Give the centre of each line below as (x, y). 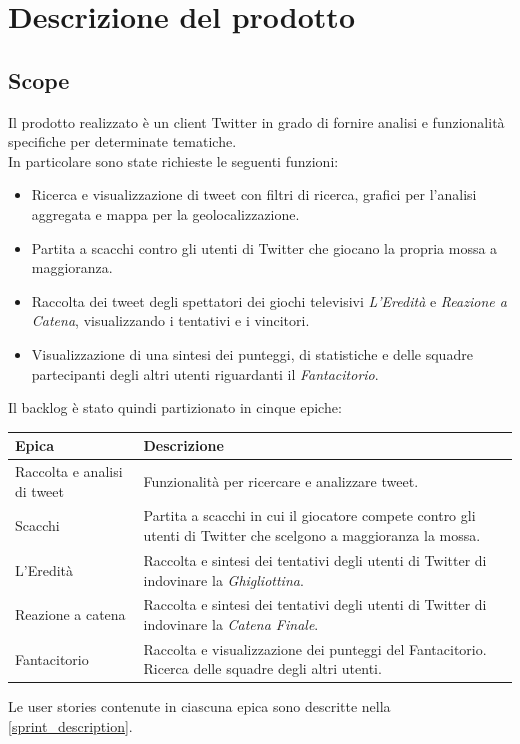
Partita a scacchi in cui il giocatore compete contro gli (309, 515)
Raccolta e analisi (69, 471)
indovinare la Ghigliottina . (223, 579)
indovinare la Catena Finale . (231, 623)
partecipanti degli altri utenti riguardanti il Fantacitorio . (205, 373)
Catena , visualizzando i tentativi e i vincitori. (170, 320)
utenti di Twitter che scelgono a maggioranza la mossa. (312, 535)
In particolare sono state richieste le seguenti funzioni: (173, 160)
